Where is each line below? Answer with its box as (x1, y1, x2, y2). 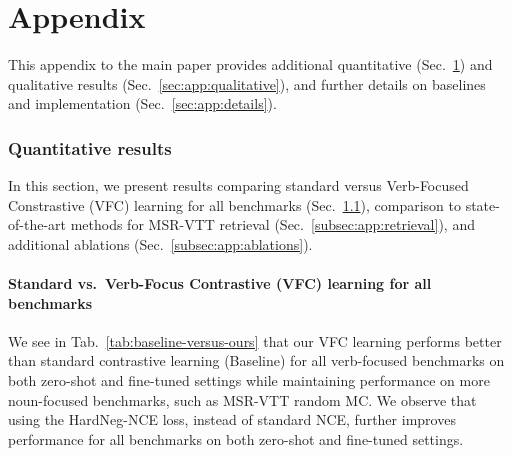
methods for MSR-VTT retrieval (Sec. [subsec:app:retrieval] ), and (70, 214, 475, 235)
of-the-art (8, 214, 66, 235)
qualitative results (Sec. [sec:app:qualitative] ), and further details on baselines (8, 73, 486, 94)
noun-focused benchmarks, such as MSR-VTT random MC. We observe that (8, 389, 477, 410)
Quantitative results (8, 135, 172, 160)
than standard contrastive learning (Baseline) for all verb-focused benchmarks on (8, 350, 505, 371)
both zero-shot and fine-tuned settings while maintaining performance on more (8, 370, 490, 391)
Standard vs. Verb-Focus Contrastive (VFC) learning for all (8, 273, 432, 294)
